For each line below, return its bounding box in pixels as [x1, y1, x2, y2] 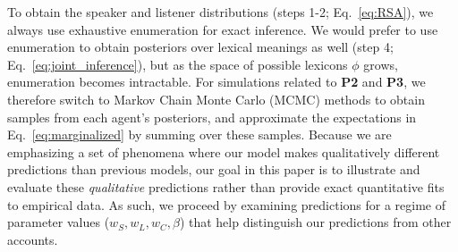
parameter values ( [7, 213, 110, 231]
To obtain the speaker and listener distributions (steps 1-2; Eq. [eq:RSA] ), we [7, 3, 434, 21]
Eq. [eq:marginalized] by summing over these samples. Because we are [7, 125, 392, 144]
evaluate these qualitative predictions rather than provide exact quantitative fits [7, 177, 445, 196]
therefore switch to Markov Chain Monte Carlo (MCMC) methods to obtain [7, 89, 425, 108]
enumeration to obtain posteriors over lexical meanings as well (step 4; [7, 38, 394, 56]
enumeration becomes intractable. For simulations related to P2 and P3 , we [7, 72, 426, 91]
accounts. [7, 230, 58, 248]
